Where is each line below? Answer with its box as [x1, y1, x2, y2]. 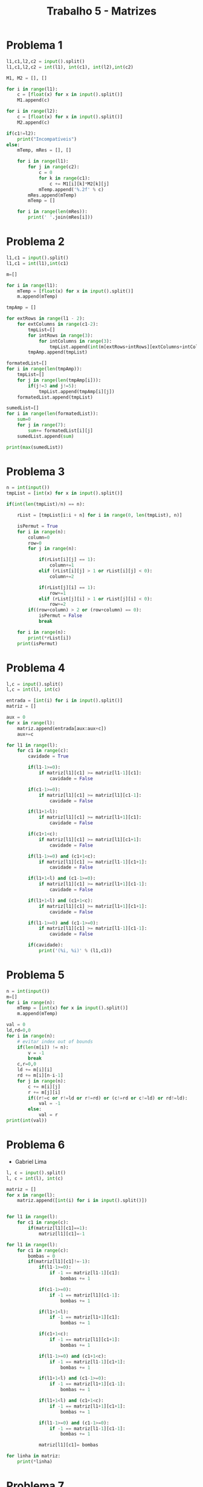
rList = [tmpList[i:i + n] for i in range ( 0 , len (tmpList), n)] [17, 512, 182, 519]
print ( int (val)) [6, 1118, 47, 1124]
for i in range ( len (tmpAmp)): [6, 366, 83, 372]
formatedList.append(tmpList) [17, 394, 94, 400]
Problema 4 [6, 661, 65, 674]
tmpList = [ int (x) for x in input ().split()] [6, 490, 123, 497]
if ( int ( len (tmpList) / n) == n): [6, 502, 85, 508]
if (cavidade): [28, 942, 63, 948]
